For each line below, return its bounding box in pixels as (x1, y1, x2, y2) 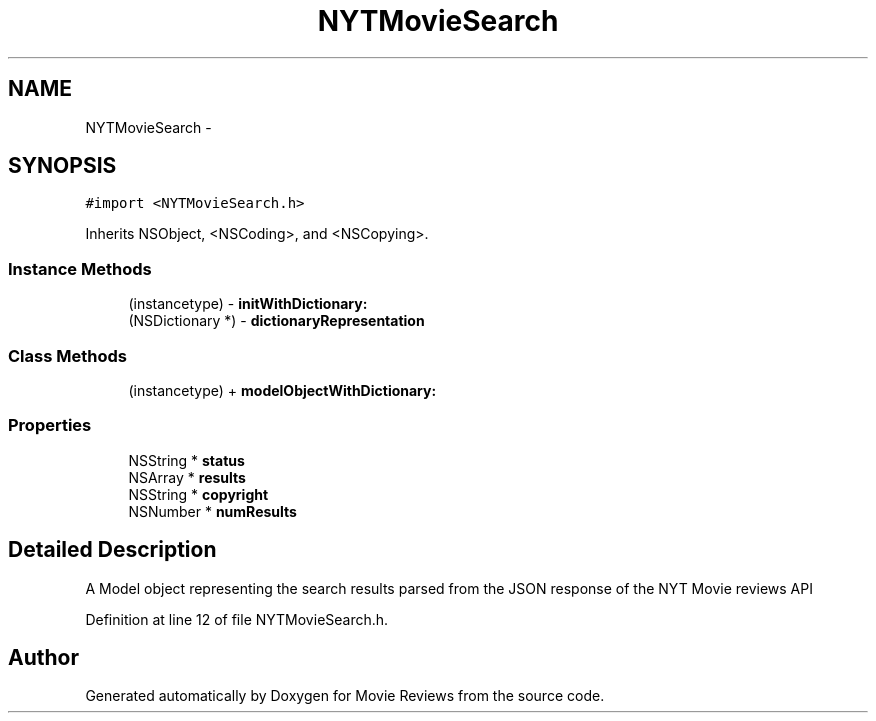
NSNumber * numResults (128, 502, 297, 520)
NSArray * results (128, 468, 246, 486)
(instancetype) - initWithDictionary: (128, 295, 368, 313)
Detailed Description (8, 537, 217, 563)
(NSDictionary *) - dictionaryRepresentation (128, 312, 425, 330)
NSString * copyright (128, 485, 269, 503)
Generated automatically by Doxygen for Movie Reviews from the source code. (85, 687, 605, 705)
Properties (8, 415, 92, 436)
